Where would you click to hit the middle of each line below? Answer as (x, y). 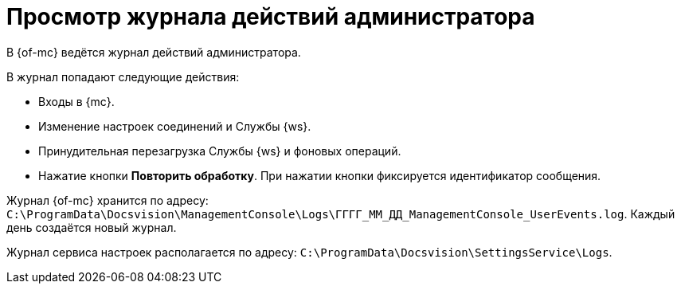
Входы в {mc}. (76, 101)
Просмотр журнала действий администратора (271, 17)
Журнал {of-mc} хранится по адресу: (108, 200)
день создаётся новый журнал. (92, 227)
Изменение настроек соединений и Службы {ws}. (175, 126)
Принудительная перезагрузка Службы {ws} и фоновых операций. (220, 151)
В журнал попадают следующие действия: (123, 76)
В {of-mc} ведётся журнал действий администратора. (154, 52)
